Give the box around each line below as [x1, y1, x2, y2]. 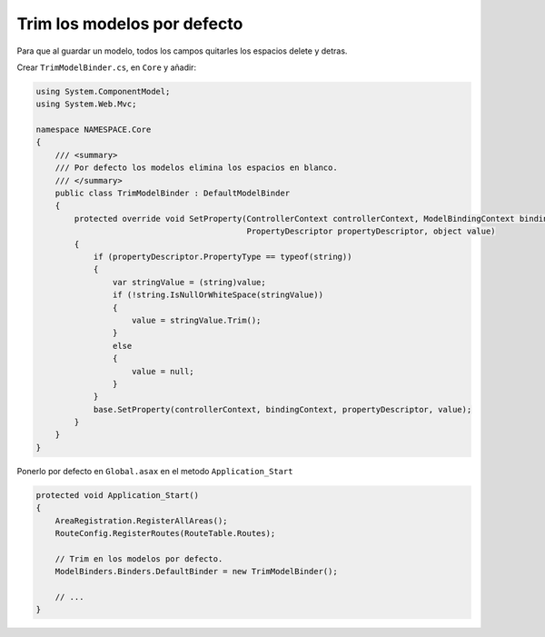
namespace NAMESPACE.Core [35, 124, 152, 135]
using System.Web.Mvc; [35, 99, 137, 109]
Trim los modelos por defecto [16, 14, 243, 34]
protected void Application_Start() [35, 490, 200, 500]
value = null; [132, 366, 194, 376]
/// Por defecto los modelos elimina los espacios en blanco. [54, 163, 338, 173]
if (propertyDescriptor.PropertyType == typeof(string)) [93, 252, 352, 262]
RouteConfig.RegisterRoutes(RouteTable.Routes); [54, 528, 276, 538]
